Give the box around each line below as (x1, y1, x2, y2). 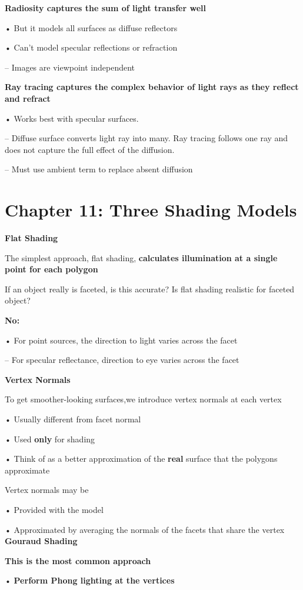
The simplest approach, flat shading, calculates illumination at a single (5, 251, 278, 264)
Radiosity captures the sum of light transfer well (5, 2, 206, 14)
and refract (5, 92, 51, 104)
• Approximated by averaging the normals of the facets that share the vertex (5, 523, 285, 535)
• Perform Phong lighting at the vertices (5, 574, 175, 586)
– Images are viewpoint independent (5, 61, 135, 73)
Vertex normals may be (5, 484, 89, 496)
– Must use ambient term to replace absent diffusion (5, 163, 193, 175)
